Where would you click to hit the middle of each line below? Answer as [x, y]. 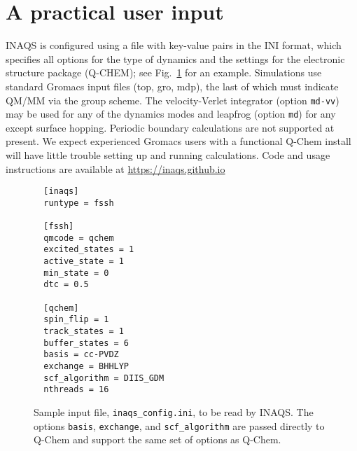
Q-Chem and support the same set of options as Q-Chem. [157, 439]
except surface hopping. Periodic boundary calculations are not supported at [170, 127]
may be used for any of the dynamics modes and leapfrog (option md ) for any [171, 114]
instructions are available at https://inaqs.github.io [115, 168]
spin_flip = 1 [76, 320]
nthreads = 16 [76, 390]
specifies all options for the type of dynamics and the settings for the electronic [175, 58]
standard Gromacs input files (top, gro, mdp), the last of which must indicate [172, 86]
